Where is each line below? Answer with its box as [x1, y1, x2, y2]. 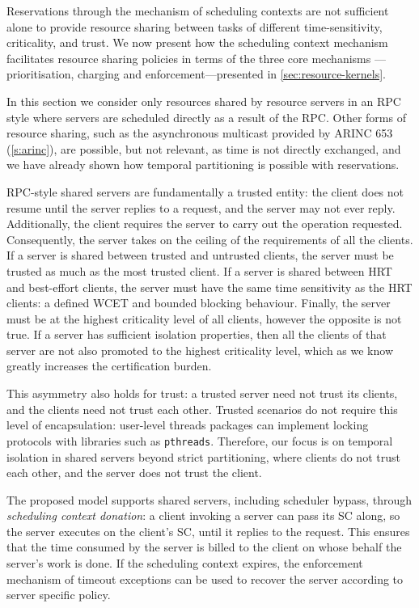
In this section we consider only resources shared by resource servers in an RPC [6, 92, 401, 109]
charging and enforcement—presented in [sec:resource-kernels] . [78, 65, 386, 82]
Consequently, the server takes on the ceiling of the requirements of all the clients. [6, 230, 413, 247]
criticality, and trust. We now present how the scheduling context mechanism [6, 34, 388, 51]
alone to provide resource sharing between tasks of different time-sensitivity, [6, 18, 383, 35]
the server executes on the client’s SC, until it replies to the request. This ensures [6, 522, 410, 539]
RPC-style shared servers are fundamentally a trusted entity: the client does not [6, 183, 404, 200]
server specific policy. [6, 586, 111, 603]
